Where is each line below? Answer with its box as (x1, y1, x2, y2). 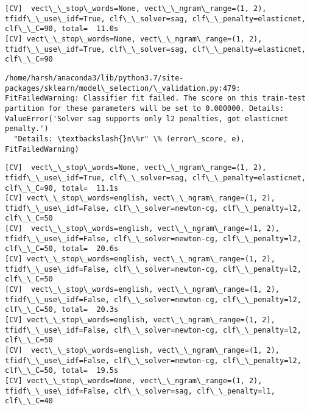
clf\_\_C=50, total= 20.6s (5, 244, 119, 253)
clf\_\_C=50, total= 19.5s (5, 366, 119, 375)
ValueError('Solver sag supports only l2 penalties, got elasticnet (5, 114, 289, 123)
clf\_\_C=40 (5, 397, 53, 406)
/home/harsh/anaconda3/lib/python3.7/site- (5, 73, 184, 82)
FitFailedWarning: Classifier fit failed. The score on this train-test (5, 94, 306, 103)
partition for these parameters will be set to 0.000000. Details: (5, 104, 284, 113)
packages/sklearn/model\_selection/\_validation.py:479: (5, 83, 241, 93)
